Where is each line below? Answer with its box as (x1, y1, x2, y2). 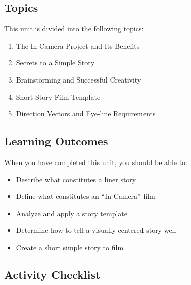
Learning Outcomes (4, 133, 108, 149)
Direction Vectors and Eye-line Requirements (16, 108, 156, 119)
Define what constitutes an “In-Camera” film (16, 191, 155, 201)
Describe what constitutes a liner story (16, 174, 136, 184)
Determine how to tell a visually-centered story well (16, 225, 176, 235)
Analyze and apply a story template (16, 208, 128, 218)
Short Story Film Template (16, 91, 101, 102)
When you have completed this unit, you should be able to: (4, 156, 188, 167)
